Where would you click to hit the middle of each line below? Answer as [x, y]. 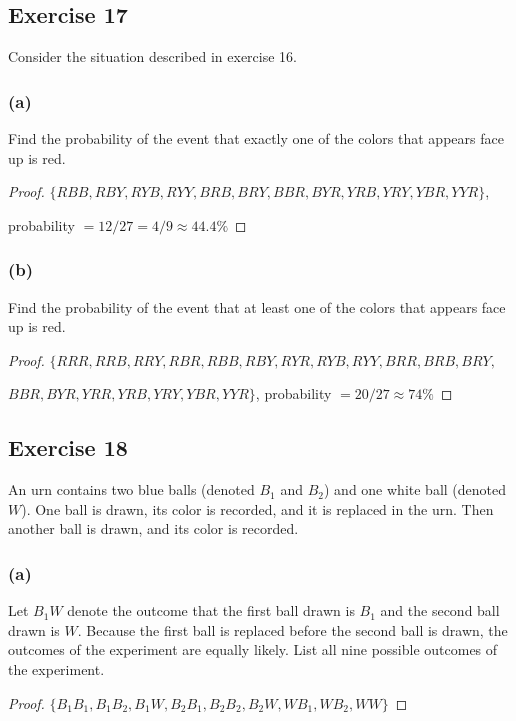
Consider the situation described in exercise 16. [152, 56]
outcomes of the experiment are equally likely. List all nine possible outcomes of [253, 649]
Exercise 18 [68, 447]
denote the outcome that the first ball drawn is [211, 610]
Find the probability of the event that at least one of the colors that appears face [257, 306]
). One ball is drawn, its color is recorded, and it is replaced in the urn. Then [257, 508]
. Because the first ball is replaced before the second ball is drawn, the [292, 629]
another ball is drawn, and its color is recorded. [153, 528]
